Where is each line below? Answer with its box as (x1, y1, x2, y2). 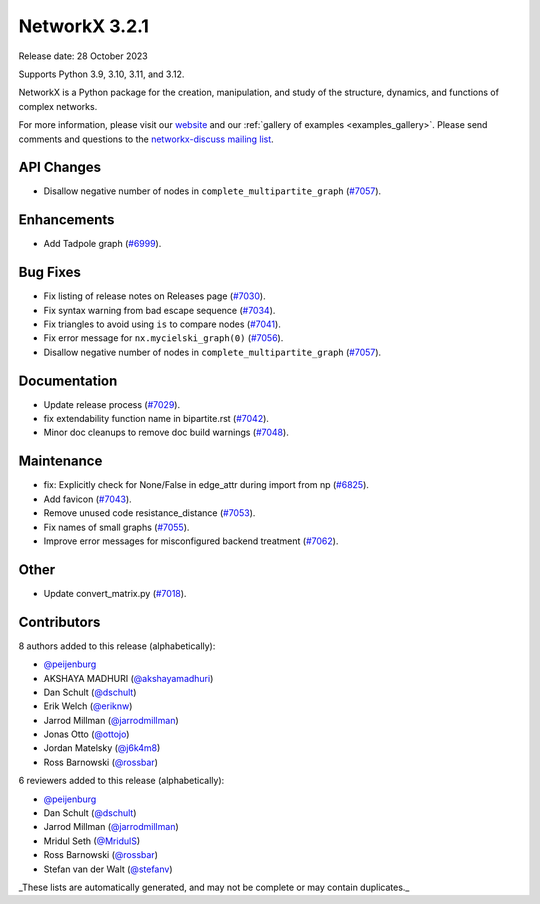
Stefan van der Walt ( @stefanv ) (43, 863, 173, 875)
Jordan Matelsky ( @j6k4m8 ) (43, 742, 161, 754)
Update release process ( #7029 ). (43, 398, 180, 410)
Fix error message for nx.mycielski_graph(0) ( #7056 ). (43, 332, 284, 344)
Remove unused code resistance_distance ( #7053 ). (43, 507, 256, 519)
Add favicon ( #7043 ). (43, 493, 132, 505)
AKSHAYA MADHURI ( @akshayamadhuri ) (43, 672, 214, 684)
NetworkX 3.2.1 (18, 15, 150, 37)
